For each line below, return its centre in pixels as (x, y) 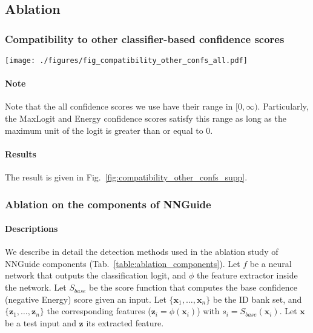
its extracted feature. (125, 322)
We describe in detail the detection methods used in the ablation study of (142, 252)
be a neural (271, 263)
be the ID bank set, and (257, 299)
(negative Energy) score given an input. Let (86, 299)
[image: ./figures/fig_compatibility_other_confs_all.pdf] (126, 61)
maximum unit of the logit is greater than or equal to (104, 130)
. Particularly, (283, 106)
